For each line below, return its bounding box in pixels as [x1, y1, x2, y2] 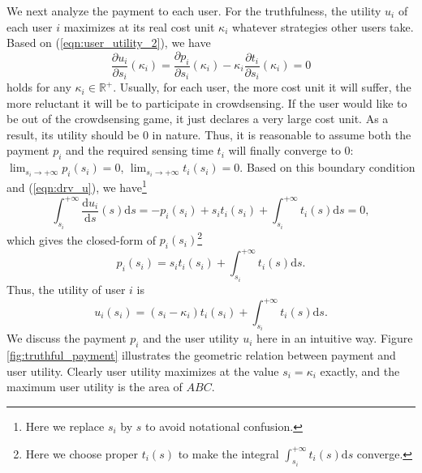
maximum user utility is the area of [6, 378, 183, 395]
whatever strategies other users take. [231, 18, 414, 35]
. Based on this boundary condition [239, 159, 416, 176]
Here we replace [25, 418, 105, 435]
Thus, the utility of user [6, 280, 126, 297]
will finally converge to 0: [228, 142, 354, 159]
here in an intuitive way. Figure [256, 330, 413, 347]
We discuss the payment [6, 330, 127, 347]
